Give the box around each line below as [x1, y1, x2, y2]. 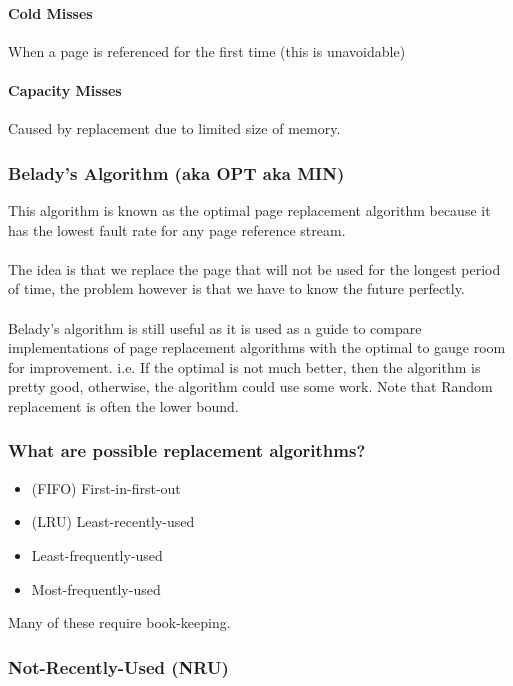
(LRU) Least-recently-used [31, 511, 195, 532]
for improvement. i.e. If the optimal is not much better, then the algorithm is [8, 356, 481, 377]
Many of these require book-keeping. [8, 612, 231, 633]
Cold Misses [8, 2, 93, 23]
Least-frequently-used [31, 544, 163, 565]
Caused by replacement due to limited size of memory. [8, 118, 341, 139]
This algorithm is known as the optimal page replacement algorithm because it [8, 200, 491, 220]
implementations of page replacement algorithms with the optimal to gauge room [8, 337, 506, 358]
